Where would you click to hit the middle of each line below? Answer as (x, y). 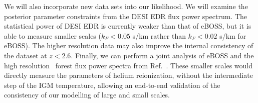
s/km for (233, 35)
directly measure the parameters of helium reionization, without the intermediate (128, 75)
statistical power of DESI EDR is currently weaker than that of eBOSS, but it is (128, 26)
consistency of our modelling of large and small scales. (87, 95)
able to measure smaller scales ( (53, 35)
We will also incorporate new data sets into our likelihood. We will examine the (126, 6)
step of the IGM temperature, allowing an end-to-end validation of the (112, 85)
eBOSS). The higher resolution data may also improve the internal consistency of (129, 45)
